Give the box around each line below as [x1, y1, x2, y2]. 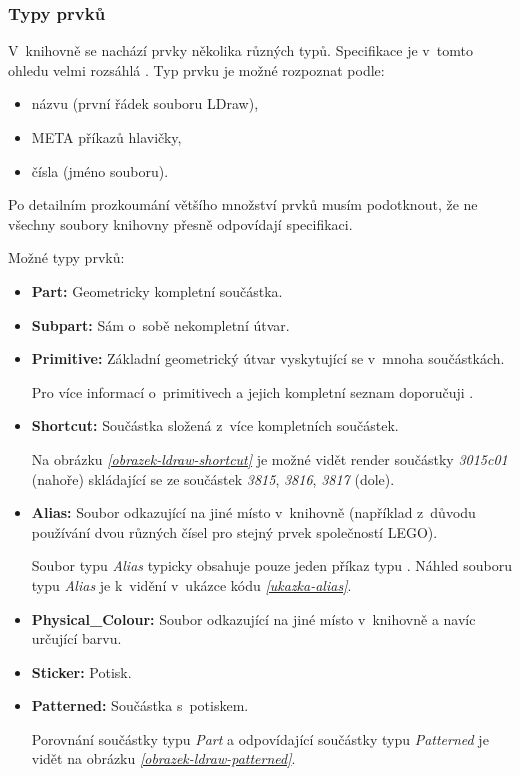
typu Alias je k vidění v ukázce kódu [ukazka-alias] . [31, 574, 352, 595]
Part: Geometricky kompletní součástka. [31, 280, 283, 301]
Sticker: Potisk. [31, 661, 132, 682]
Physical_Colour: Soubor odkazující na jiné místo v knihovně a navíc [31, 608, 476, 629]
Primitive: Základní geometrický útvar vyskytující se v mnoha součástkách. [31, 348, 505, 369]
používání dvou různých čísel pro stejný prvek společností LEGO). [31, 521, 438, 542]
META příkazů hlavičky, [31, 127, 182, 147]
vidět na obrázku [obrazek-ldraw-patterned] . [31, 748, 296, 769]
